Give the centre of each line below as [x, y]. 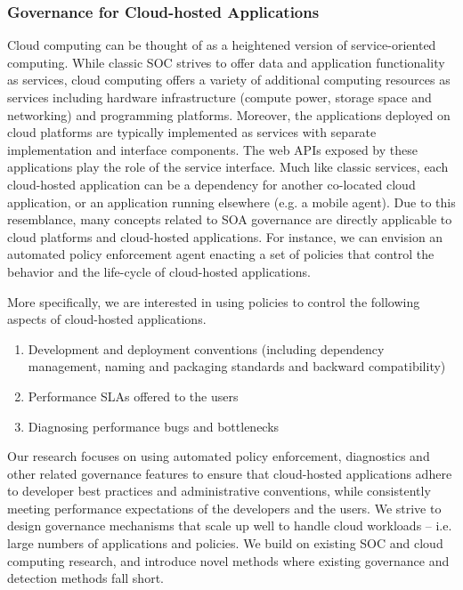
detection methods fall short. [85, 578]
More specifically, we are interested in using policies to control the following [214, 301]
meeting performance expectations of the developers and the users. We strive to [224, 508]
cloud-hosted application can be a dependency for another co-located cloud [211, 184]
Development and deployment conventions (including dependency [206, 348]
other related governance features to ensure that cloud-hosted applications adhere [230, 473]
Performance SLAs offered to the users [133, 396]
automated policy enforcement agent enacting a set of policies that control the [221, 254]
